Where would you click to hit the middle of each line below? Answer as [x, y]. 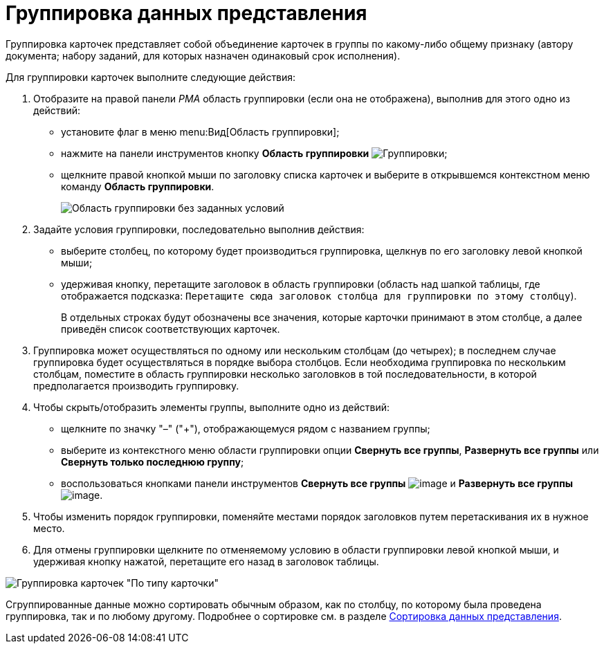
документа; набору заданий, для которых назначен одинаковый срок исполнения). [203, 55]
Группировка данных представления [186, 13]
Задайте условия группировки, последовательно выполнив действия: [199, 229]
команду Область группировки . [138, 186]
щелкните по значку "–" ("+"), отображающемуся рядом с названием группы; [246, 428]
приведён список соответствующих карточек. [171, 329]
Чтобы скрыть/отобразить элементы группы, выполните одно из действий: [212, 407]
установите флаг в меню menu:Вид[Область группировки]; [200, 131]
